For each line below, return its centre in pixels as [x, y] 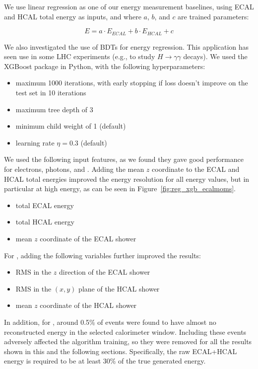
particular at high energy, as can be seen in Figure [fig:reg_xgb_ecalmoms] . [120, 188]
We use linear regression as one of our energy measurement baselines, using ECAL [129, 6]
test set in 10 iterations [51, 93]
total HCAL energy [45, 222]
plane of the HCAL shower [119, 288]
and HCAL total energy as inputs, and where [73, 16]
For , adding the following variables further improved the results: [102, 255]
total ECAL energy [45, 205]
